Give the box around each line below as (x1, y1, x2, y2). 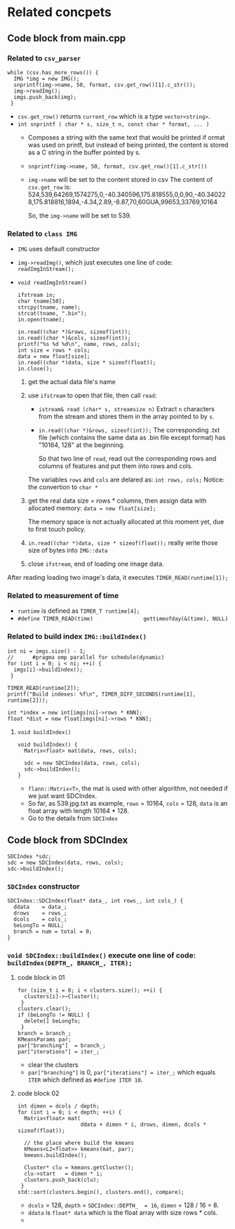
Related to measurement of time (7, 591, 119, 601)
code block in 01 (17, 974, 65, 982)
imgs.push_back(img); (13, 93, 77, 100)
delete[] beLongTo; (24, 1018, 81, 1025)
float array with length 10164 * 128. (27, 806, 130, 815)
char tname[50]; (17, 298, 65, 305)
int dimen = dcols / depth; (17, 1103, 100, 1110)
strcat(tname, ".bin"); (17, 310, 88, 317)
